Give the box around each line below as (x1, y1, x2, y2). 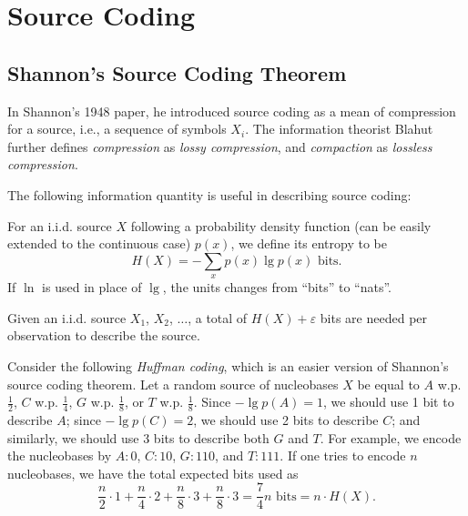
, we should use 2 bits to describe (193, 410, 379, 429)
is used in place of (42, 278, 142, 297)
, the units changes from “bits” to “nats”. (162, 278, 392, 297)
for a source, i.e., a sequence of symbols (7, 119, 227, 138)
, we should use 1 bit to (323, 392, 454, 411)
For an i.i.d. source (7, 216, 112, 235)
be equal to (357, 374, 420, 393)
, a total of (188, 308, 248, 327)
